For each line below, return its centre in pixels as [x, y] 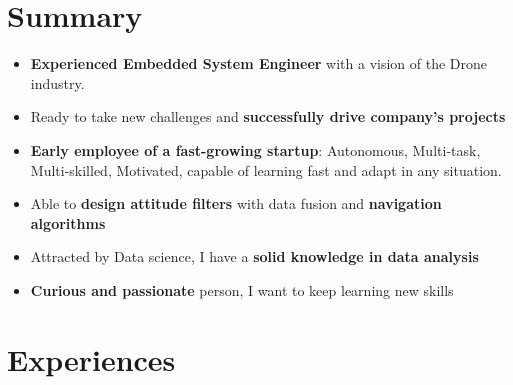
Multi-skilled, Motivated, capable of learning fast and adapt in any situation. [266, 169]
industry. [57, 82]
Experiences [91, 358]
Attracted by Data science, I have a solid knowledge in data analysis [254, 256]
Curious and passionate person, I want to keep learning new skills [242, 289]
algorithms [68, 222]
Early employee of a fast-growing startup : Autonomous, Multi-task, [255, 149]
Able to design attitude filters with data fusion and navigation [236, 203]
